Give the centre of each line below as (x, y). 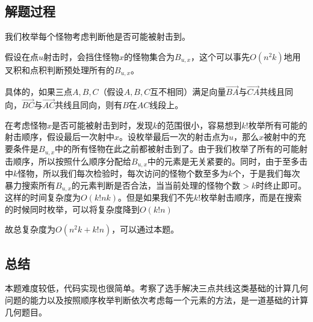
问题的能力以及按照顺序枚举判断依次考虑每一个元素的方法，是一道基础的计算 (156, 300)
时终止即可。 (281, 185)
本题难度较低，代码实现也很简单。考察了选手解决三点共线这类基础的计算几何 (156, 288)
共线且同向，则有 (89, 105)
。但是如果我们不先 (156, 197)
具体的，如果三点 (39, 92)
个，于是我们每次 (266, 173)
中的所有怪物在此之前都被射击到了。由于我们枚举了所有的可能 (177, 149)
